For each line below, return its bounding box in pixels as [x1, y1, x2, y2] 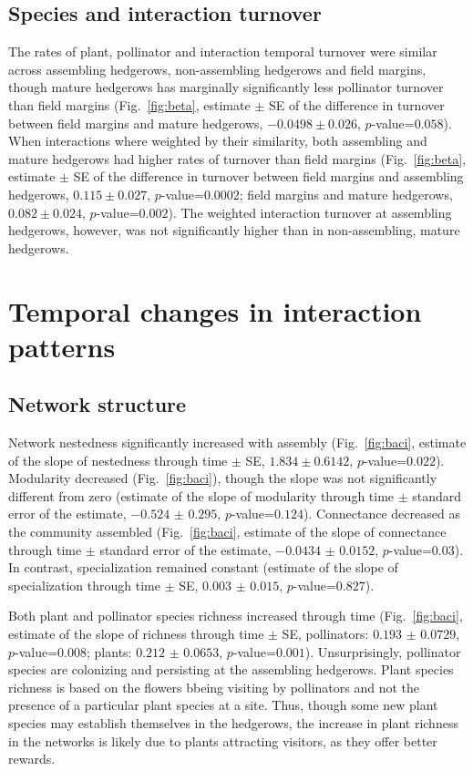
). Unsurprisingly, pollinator [304, 642, 461, 661]
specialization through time [8, 575, 160, 594]
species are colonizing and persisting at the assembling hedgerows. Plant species [8, 660, 454, 679]
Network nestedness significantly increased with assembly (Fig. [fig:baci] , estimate [8, 433, 467, 452]
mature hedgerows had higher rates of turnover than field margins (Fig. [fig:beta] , [8, 149, 467, 168]
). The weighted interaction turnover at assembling [168, 202, 452, 221]
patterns [8, 327, 116, 365]
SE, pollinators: [282, 624, 369, 643]
